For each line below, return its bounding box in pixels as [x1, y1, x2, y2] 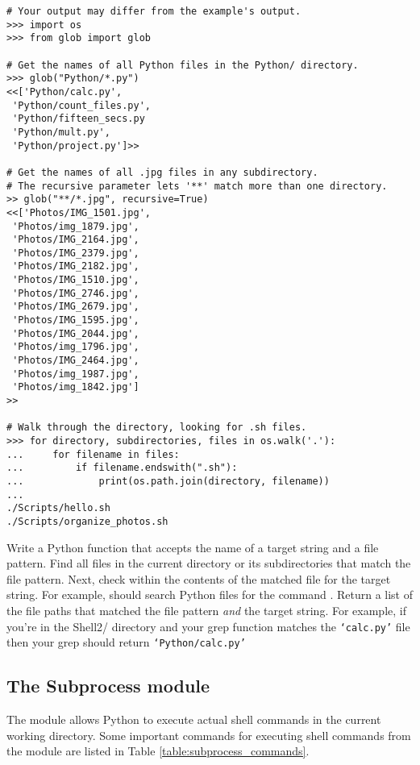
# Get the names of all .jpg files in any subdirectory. [6, 166, 318, 178]
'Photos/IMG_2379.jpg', [12, 247, 139, 259]
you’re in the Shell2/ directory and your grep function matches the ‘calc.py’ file [6, 617, 410, 634]
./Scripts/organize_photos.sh [6, 515, 168, 527]
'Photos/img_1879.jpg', [12, 220, 139, 232]
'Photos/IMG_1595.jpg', [12, 314, 139, 326]
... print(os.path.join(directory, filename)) [6, 475, 330, 487]
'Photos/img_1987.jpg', [12, 368, 139, 380]
